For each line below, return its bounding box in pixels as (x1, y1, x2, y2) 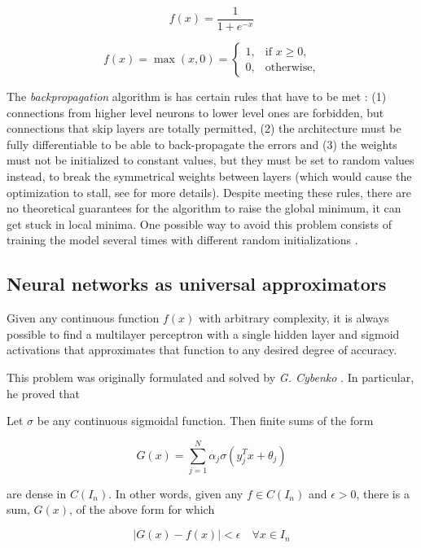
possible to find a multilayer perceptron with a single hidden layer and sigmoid (7, 325, 400, 342)
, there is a (356, 484, 410, 502)
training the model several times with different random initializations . (7, 231, 358, 248)
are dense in (7, 484, 67, 502)
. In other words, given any (108, 484, 243, 502)
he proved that (7, 384, 80, 401)
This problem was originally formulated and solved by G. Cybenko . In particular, (7, 368, 414, 385)
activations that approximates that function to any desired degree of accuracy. (7, 341, 397, 358)
